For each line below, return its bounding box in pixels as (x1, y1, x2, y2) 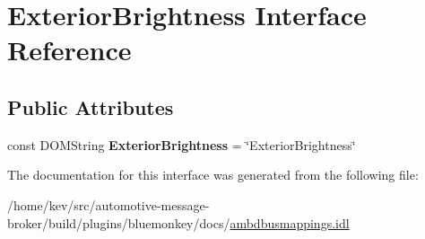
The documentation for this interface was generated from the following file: (7, 165, 419, 184)
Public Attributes (7, 93, 174, 120)
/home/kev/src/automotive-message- (7, 195, 210, 214)
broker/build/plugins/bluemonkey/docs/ (7, 213, 230, 232)
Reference (7, 31, 132, 68)
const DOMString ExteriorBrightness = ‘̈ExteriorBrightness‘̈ (7, 135, 356, 154)
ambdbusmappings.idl (230, 213, 350, 232)
